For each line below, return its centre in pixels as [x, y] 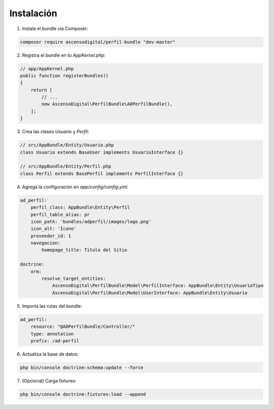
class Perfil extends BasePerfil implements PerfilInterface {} [102, 173]
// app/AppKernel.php [47, 68]
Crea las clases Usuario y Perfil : [56, 132]
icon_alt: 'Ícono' [54, 229]
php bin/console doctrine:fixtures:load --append [83, 394]
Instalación [33, 13]
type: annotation [52, 334]
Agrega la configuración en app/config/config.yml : [75, 187]
